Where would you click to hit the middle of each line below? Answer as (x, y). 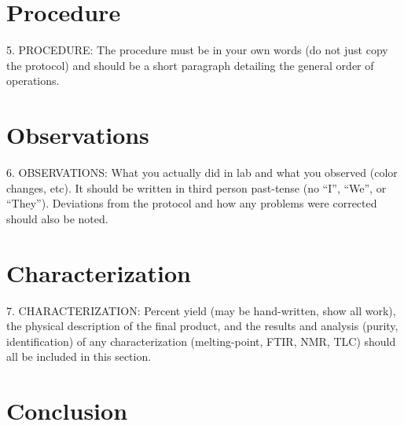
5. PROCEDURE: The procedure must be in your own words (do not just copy (197, 50)
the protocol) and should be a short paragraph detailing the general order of (190, 65)
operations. (33, 81)
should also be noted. (57, 218)
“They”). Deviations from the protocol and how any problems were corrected (192, 203)
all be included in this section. (79, 356)
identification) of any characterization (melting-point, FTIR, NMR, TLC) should (201, 341)
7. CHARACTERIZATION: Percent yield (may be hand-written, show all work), (201, 310)
